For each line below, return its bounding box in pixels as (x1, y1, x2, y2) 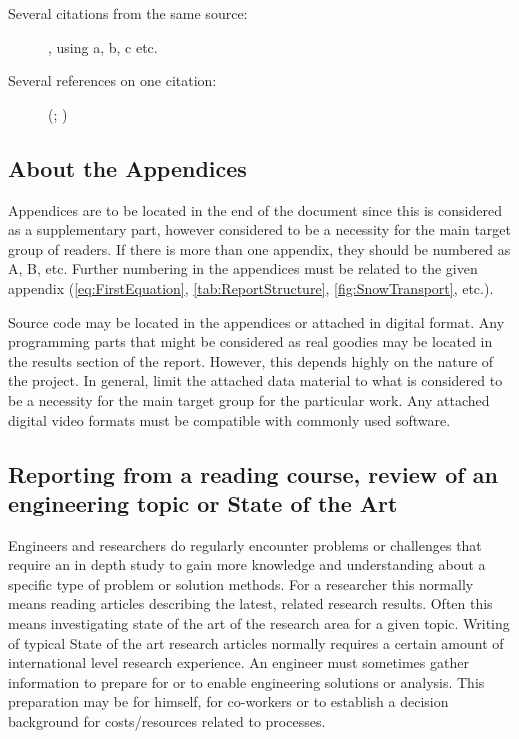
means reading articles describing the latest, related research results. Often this (8, 593, 493, 614)
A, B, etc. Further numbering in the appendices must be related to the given (8, 258, 478, 279)
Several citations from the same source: (8, 3, 248, 23)
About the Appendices (8, 152, 247, 183)
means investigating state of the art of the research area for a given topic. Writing (8, 613, 510, 634)
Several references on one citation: (8, 70, 217, 91)
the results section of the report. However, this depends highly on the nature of (8, 350, 494, 371)
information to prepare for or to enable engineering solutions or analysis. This (8, 671, 485, 692)
